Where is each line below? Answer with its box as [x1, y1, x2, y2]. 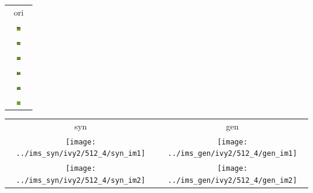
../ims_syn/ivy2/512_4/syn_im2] [16, 176, 146, 185]
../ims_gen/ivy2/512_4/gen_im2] [167, 176, 297, 185]
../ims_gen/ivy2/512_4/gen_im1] [167, 149, 297, 158]
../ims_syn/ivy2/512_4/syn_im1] [16, 149, 146, 158]
